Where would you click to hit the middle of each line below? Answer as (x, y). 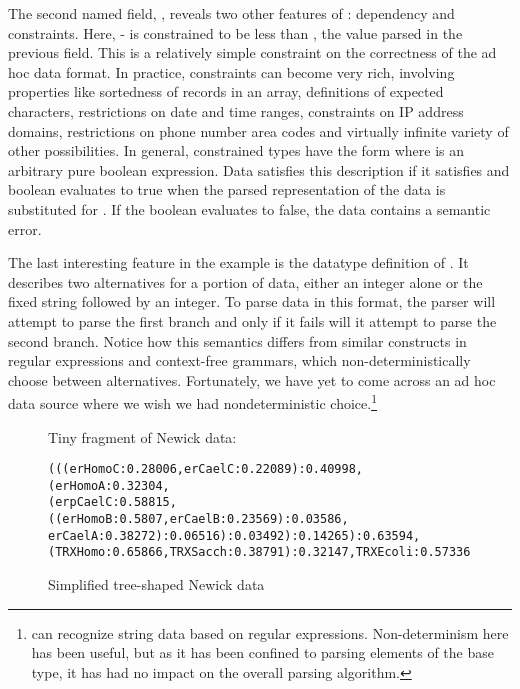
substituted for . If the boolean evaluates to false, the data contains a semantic (249, 208)
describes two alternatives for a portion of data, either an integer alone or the (245, 281)
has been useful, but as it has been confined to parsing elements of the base (262, 652)
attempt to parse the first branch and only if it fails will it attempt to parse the (252, 320)
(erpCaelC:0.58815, (112, 502)
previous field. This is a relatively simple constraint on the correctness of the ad (252, 52)
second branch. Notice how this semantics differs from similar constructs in (237, 340)
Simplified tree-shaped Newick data (156, 584)
